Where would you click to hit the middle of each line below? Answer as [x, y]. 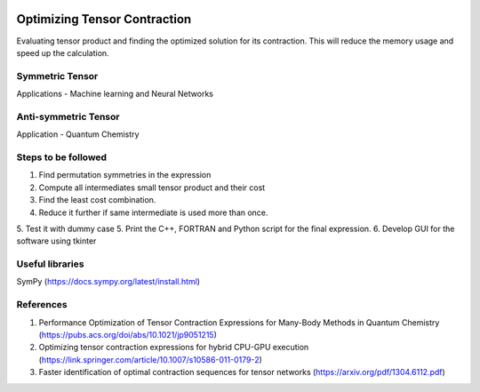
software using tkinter [56, 241]
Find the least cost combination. [97, 200]
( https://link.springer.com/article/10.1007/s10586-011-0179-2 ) [150, 359]
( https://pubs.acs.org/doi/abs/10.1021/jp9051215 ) [128, 334]
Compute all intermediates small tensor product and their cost [152, 188]
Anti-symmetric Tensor [68, 116]
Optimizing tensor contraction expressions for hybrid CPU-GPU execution [174, 348]
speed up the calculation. [63, 52]
